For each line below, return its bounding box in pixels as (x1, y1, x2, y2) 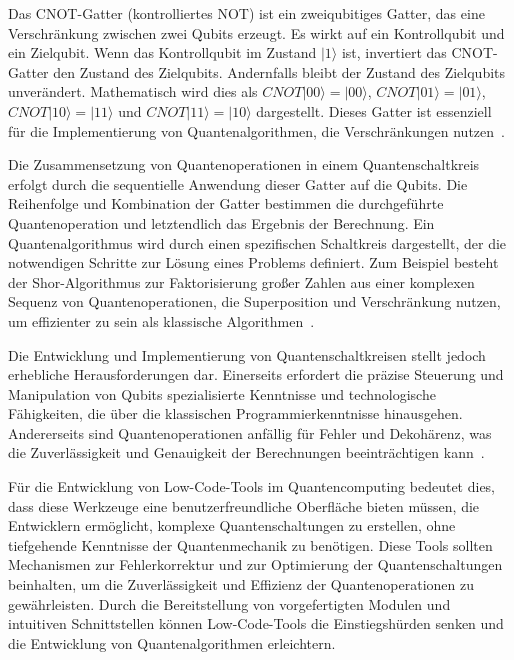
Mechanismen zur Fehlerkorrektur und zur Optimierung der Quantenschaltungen (8, 554, 503, 575)
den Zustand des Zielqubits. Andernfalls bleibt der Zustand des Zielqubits (53, 61, 506, 82)
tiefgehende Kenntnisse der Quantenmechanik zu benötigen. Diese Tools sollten (8, 534, 493, 555)
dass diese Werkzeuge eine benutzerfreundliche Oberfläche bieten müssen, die (8, 495, 480, 516)
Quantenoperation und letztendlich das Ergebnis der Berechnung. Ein (8, 212, 435, 233)
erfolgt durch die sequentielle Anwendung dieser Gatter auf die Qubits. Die (8, 173, 468, 194)
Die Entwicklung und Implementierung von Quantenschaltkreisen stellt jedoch (8, 344, 486, 365)
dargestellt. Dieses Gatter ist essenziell (256, 100, 492, 121)
